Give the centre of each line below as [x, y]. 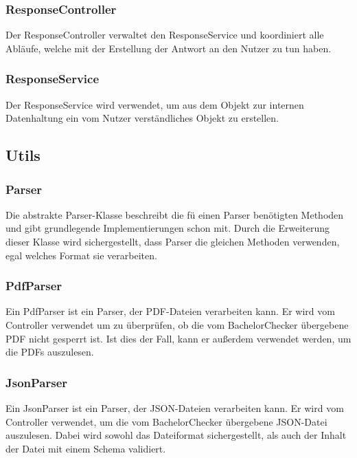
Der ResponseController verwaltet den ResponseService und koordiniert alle [165, 35]
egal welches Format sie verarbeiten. [81, 255]
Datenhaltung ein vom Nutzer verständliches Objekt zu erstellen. [142, 118]
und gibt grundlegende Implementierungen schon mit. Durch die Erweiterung [168, 228]
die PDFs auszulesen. [50, 352]
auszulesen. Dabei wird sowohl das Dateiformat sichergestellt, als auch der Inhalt [176, 435]
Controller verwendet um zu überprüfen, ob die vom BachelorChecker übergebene [177, 325]
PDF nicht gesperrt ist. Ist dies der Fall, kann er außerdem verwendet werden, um [178, 338]
